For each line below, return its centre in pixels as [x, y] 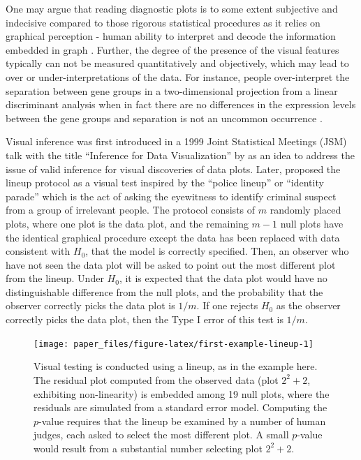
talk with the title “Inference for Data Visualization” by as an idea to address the [180, 155]
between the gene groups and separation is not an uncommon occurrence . [164, 118]
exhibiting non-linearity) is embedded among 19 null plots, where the [182, 393]
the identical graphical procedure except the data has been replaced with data [173, 237]
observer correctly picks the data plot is [90, 305]
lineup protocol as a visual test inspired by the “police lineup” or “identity [165, 183]
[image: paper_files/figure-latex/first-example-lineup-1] [174, 344]
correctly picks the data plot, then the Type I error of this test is [145, 319]
